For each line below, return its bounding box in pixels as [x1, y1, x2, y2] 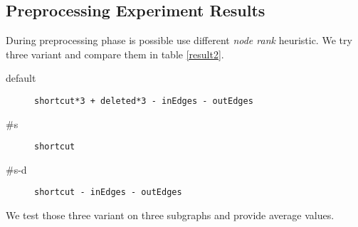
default [6, 70, 36, 85]
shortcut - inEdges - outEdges [34, 187, 182, 198]
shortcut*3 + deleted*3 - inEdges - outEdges [34, 95, 253, 106]
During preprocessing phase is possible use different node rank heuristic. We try [6, 33, 352, 48]
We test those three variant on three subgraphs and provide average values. [6, 208, 335, 223]
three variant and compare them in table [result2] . [6, 46, 224, 61]
